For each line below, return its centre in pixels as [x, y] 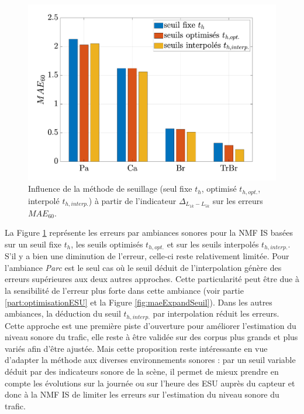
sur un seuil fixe [33, 244]
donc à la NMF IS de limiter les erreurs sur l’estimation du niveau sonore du [142, 394]
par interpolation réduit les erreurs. [216, 313]
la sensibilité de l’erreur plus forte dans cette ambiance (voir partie [124, 290]
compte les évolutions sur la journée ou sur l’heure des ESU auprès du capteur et [150, 383]
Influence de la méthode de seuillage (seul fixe [110, 189]
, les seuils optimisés [107, 244]
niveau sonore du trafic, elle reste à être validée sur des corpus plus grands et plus [151, 337]
